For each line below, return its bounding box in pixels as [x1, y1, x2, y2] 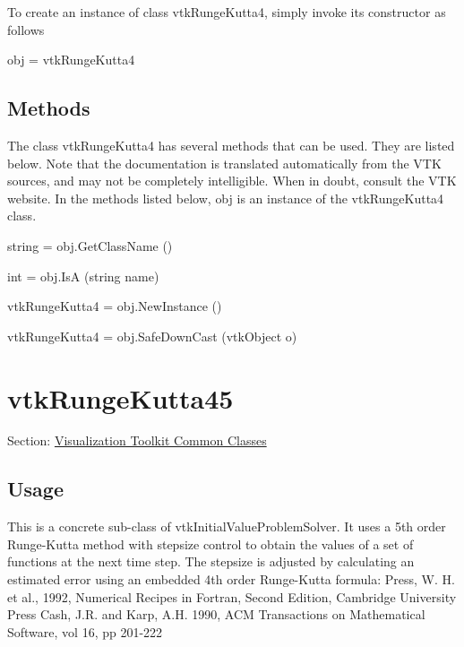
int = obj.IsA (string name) [7, 266, 159, 285]
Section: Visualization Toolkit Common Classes [7, 431, 267, 450]
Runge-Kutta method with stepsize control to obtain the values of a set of [7, 534, 414, 553]
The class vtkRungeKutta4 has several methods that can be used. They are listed [7, 135, 455, 154]
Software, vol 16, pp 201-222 [7, 622, 163, 641]
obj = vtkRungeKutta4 [7, 50, 135, 69]
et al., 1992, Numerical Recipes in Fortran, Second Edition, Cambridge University [7, 587, 457, 606]
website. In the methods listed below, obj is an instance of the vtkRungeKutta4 [7, 188, 444, 207]
